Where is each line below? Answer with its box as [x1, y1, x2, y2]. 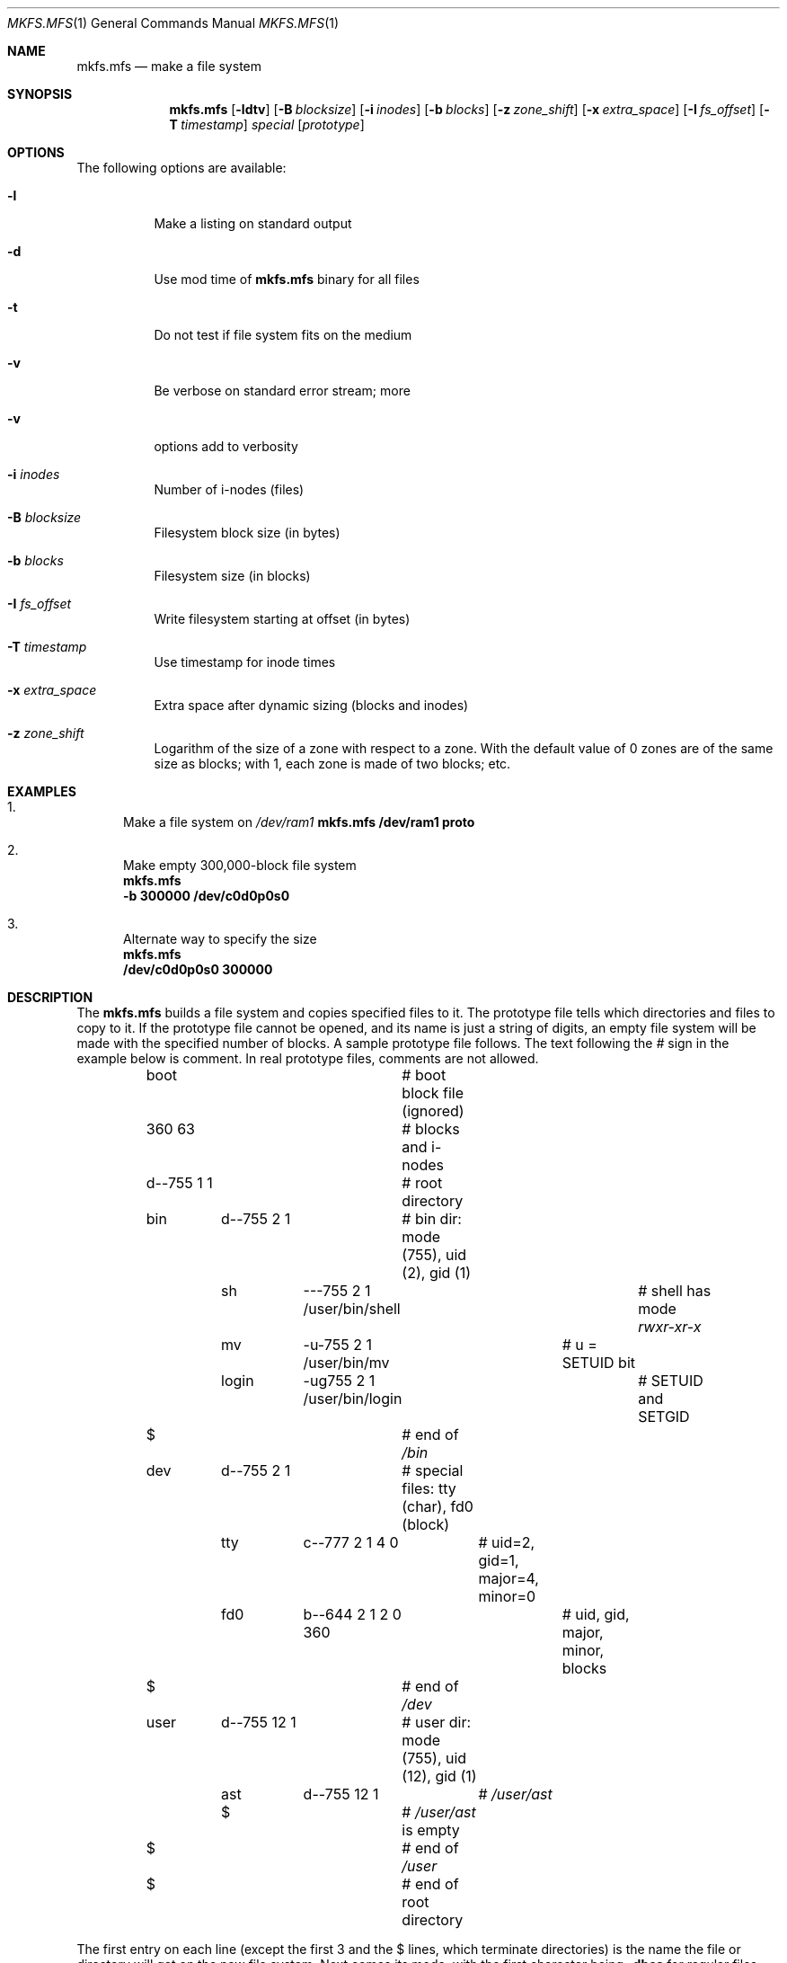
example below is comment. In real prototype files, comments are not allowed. [76, 1051, 539, 1066]
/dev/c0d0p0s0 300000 [123, 962, 273, 977]
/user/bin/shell [303, 1300, 401, 1318]
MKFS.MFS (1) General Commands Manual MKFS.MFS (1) [7, 15, 340, 31]
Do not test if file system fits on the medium [154, 327, 412, 342]
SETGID [638, 1408, 690, 1426]
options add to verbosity [154, 439, 298, 454]
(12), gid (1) [402, 1767, 477, 1785]
